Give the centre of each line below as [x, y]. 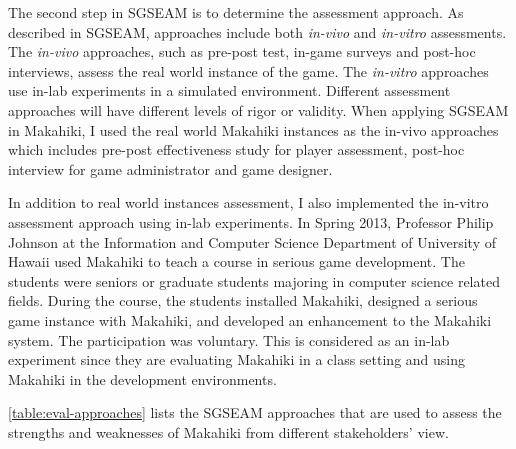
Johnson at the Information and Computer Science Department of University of [252, 241]
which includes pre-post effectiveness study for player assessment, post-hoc [236, 149]
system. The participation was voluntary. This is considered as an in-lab [229, 339]
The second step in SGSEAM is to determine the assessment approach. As [236, 12]
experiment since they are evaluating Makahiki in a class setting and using [237, 359]
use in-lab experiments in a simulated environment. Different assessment [229, 90]
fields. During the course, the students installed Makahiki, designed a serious [243, 300]
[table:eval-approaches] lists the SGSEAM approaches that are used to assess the [255, 412]
